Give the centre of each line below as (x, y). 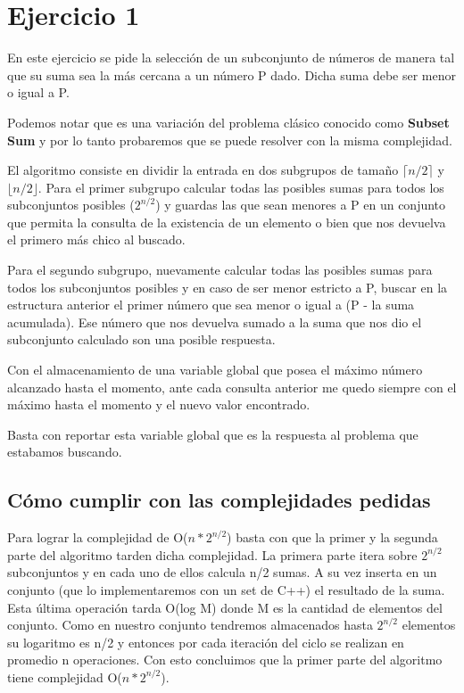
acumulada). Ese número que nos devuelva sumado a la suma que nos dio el (215, 322)
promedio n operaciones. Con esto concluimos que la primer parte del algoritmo (225, 660)
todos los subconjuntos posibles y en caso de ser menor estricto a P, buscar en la (228, 287)
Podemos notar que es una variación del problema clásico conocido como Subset (228, 122)
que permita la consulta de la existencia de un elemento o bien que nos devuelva (227, 222)
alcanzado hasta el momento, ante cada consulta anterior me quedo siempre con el (232, 387)
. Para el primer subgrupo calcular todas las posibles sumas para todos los (241, 187)
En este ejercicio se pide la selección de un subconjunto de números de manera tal (231, 58)
